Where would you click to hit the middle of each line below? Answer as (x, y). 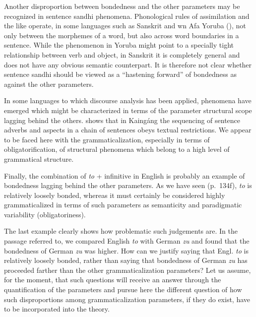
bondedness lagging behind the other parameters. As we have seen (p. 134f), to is (128, 185)
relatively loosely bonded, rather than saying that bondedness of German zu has (126, 260)
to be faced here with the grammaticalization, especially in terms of (107, 139)
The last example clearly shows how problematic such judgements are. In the (121, 231)
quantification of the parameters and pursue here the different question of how (123, 289)
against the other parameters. (49, 84)
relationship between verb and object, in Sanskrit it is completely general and (122, 54)
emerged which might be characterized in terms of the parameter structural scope (128, 110)
